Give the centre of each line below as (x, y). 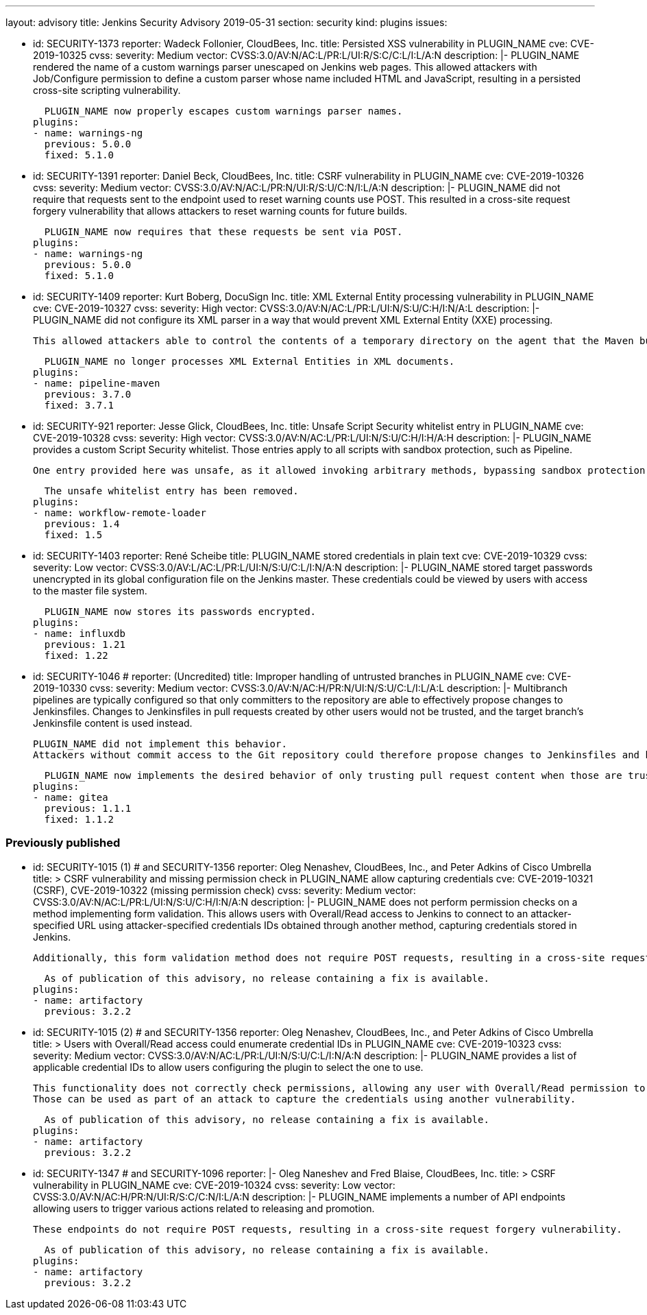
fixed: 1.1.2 (79, 819)
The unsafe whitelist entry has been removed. (171, 491)
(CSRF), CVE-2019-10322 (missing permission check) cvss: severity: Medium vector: (224, 890)
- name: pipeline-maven (97, 383)
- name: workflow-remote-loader (120, 513)
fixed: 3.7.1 (79, 405)
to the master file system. (90, 591)
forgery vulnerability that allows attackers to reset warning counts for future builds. (220, 211)
